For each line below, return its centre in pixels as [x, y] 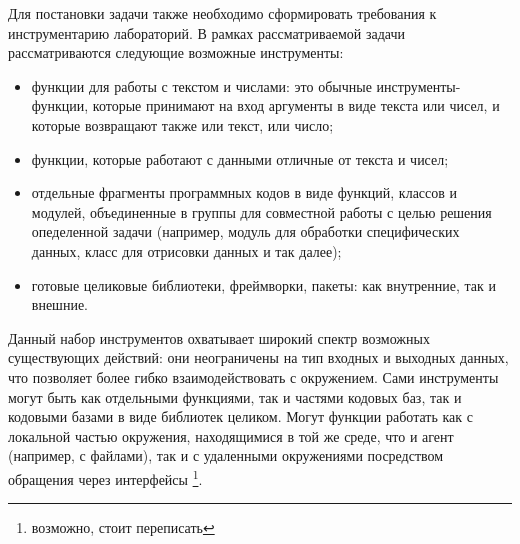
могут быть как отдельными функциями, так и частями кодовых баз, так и [235, 396]
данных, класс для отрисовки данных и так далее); [186, 250]
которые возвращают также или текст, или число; [182, 124]
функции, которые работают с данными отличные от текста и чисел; [240, 158]
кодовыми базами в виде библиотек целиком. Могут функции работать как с [240, 416]
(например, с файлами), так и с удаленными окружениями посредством [226, 455]
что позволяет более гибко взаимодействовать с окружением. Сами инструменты [253, 376]
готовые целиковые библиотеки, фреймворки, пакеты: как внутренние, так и [263, 284]
